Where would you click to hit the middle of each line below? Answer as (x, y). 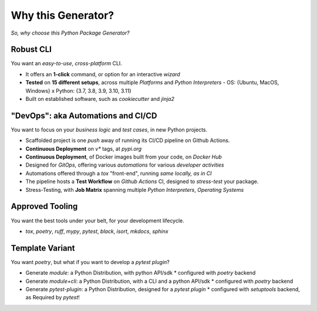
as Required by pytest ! (53, 298)
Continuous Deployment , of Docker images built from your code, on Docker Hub (124, 157)
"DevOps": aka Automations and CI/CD (84, 115)
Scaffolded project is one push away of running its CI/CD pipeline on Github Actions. (128, 140)
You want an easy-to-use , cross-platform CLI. (67, 63)
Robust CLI (31, 50)
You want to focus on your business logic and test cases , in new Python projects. (109, 130)
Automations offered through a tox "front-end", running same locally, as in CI (119, 173)
